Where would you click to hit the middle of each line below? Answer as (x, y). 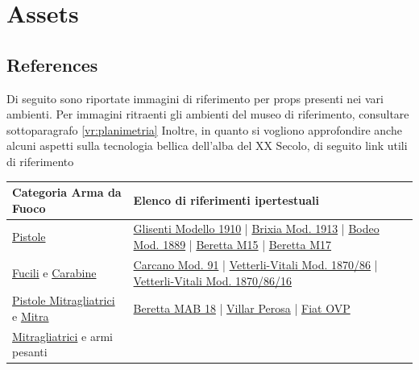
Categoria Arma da (67, 192)
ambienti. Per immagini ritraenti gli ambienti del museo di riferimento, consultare (208, 114)
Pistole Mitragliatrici (64, 300)
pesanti (30, 352)
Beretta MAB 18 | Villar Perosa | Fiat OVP (242, 308)
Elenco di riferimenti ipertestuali (226, 200)
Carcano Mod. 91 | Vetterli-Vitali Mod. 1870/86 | (255, 264)
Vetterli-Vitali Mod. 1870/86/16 (213, 280)
